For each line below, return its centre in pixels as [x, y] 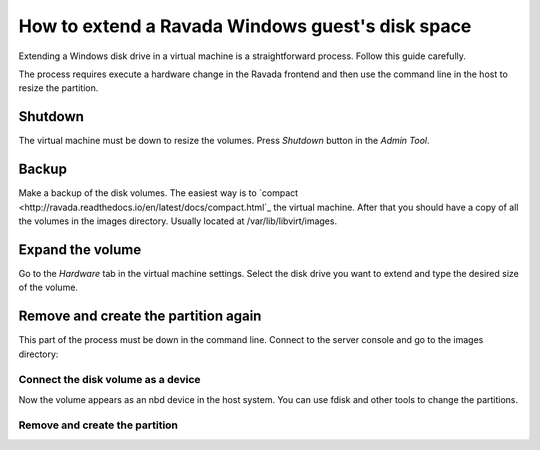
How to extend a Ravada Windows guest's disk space [245, 26]
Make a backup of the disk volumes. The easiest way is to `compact [158, 193]
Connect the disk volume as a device [109, 380]
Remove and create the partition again [140, 316]
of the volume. [48, 287]
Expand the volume [80, 249]
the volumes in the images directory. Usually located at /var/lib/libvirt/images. [178, 221]
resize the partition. [58, 88]
